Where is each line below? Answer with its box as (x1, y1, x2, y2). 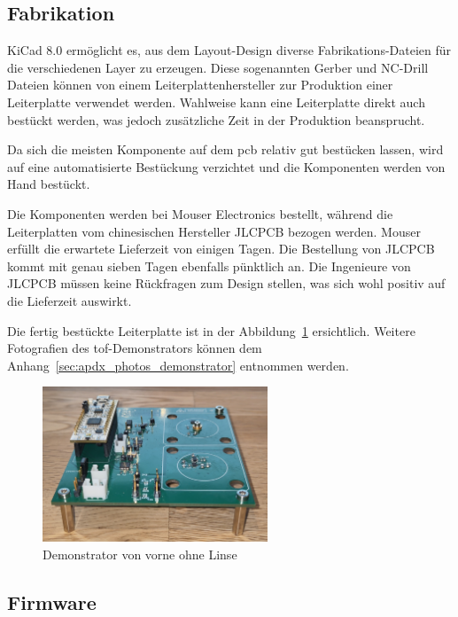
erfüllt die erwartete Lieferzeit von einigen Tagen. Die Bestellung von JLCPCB (7, 239, 435, 258)
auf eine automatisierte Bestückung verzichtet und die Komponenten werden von (7, 157, 446, 176)
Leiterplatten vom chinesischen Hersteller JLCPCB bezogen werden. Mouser (7, 222, 421, 240)
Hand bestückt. (7, 175, 90, 193)
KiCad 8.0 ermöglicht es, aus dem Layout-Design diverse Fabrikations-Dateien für (7, 41, 452, 59)
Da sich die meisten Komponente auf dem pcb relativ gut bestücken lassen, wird (7, 140, 444, 159)
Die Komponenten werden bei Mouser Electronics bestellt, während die (7, 204, 393, 223)
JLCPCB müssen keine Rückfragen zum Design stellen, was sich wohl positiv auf (7, 274, 446, 293)
